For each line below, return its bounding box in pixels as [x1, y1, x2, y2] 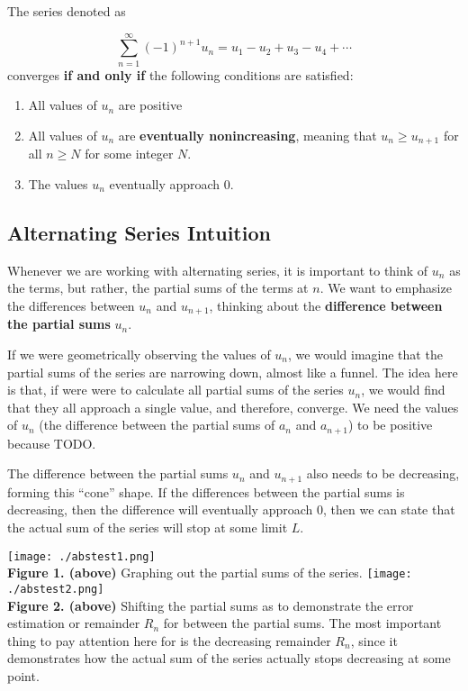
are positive [118, 95, 183, 114]
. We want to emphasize [319, 278, 452, 297]
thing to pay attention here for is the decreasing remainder [7, 631, 331, 650]
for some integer [85, 144, 174, 163]
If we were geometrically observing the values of [7, 344, 271, 363]
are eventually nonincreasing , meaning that [118, 125, 377, 144]
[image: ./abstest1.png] [7, 550, 156, 563]
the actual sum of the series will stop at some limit [7, 518, 288, 537]
